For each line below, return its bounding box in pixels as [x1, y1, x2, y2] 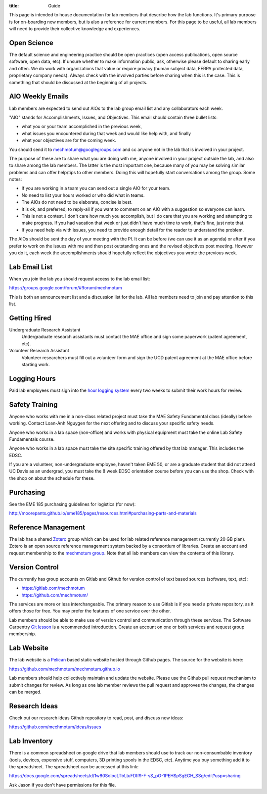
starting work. [21, 361, 50, 367]
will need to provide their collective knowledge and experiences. [9, 26, 140, 32]
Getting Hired [9, 314, 51, 322]
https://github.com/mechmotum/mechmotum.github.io [9, 666, 121, 672]
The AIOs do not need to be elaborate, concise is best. [21, 199, 133, 205]
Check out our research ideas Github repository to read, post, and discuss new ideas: [9, 715, 183, 721]
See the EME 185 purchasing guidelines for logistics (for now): [9, 501, 136, 507]
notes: [9, 176, 22, 183]
